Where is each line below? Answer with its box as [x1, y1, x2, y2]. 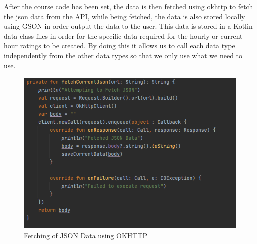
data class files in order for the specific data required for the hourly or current [4, 30, 243, 41]
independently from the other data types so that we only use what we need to [4, 50, 243, 60]
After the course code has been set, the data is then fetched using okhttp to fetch [4, 1, 253, 11]
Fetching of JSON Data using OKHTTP [24, 230, 148, 241]
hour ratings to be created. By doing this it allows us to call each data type [4, 40, 235, 51]
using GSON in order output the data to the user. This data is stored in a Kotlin [4, 21, 253, 31]
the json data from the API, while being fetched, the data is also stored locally [4, 11, 245, 21]
